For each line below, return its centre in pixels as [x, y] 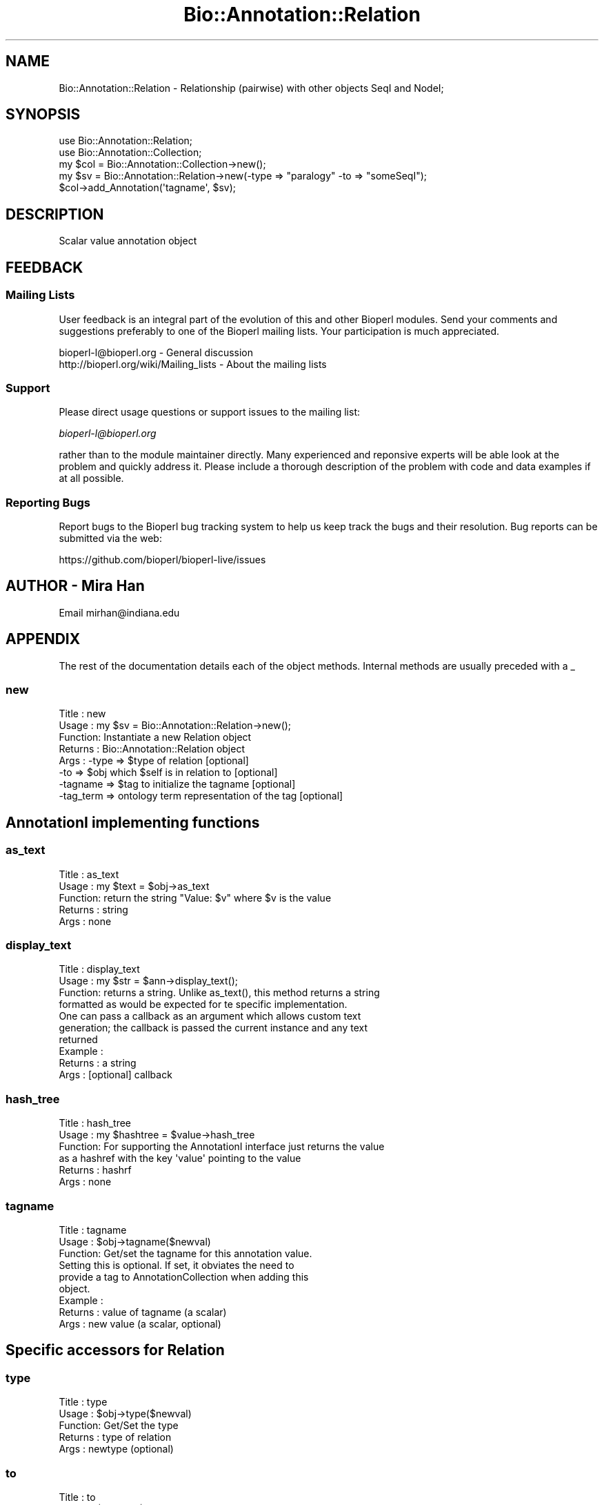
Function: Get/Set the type [119, 1426]
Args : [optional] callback [115, 1075]
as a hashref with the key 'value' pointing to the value [180, 1158]
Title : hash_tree [95, 1123]
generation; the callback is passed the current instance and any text [213, 1028]
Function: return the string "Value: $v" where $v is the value [195, 897]
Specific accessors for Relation [115, 1350]
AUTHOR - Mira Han [75, 586]
